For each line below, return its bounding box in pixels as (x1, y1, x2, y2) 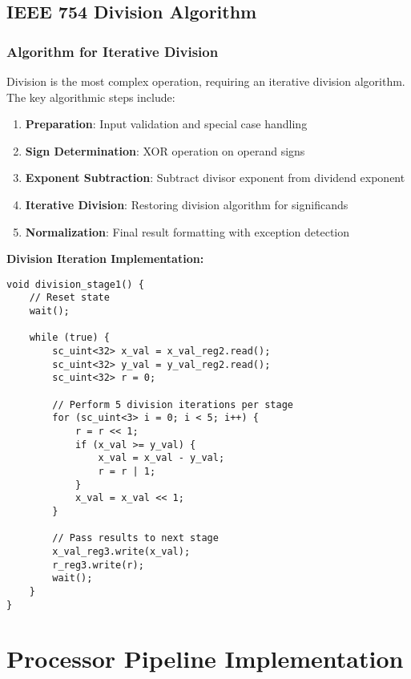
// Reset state (29, 292, 110, 304)
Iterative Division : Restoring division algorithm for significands (25, 196, 349, 212)
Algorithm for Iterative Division (6, 41, 219, 61)
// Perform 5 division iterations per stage (52, 398, 293, 410)
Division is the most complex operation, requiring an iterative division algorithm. (6, 73, 405, 89)
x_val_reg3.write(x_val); (52, 545, 191, 557)
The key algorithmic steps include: (6, 88, 175, 105)
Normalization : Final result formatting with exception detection (25, 223, 350, 240)
